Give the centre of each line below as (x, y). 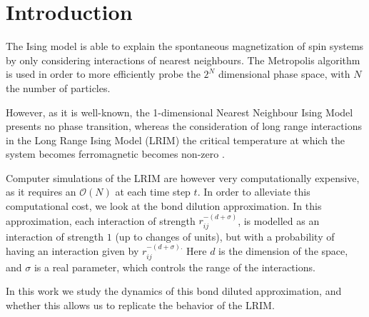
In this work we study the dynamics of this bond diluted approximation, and (174, 291)
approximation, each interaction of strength (101, 220)
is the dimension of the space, (283, 251)
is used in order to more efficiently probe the (103, 74)
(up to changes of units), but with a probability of (225, 236)
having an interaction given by (72, 251)
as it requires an (41, 192)
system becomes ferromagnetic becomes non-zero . (115, 154)
